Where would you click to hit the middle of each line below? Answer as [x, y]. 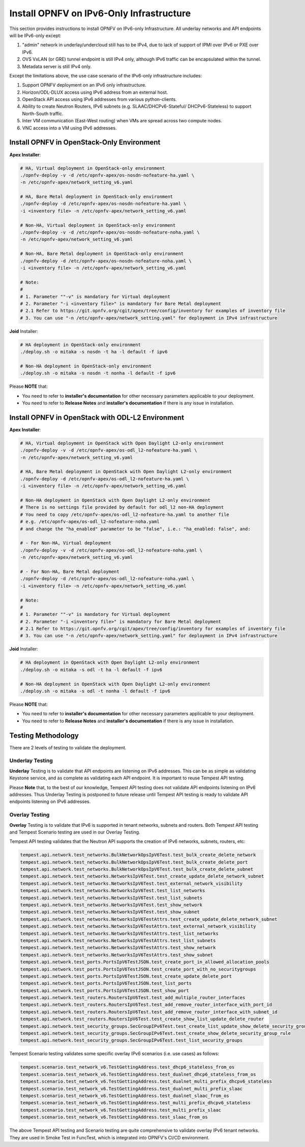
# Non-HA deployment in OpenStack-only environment [86, 366]
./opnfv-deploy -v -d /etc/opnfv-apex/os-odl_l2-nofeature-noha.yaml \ [111, 550]
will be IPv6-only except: [35, 35]
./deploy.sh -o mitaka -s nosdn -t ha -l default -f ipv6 [94, 352]
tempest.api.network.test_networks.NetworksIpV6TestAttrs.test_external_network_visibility [138, 926]
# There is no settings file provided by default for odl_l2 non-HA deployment [122, 507]
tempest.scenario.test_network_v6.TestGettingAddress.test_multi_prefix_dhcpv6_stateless [135, 1103]
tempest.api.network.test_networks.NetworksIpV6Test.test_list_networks [113, 891]
